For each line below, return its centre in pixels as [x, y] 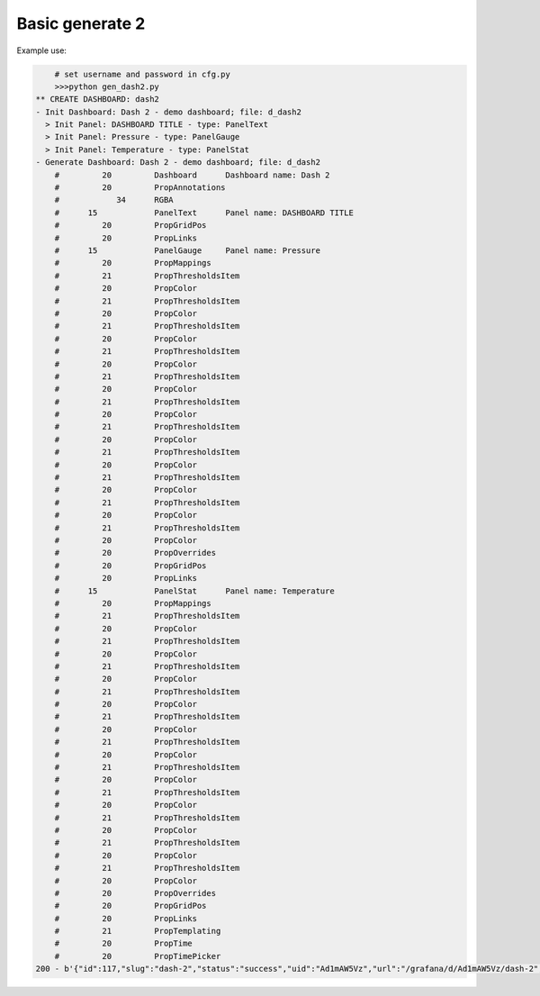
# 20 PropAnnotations [140, 188]
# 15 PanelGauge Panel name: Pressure [188, 251]
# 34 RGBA [114, 200]
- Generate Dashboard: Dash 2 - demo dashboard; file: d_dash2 [178, 163]
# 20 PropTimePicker [138, 956]
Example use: [42, 50]
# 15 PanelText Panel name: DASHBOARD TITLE [204, 213]
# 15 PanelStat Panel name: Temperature [194, 591]
